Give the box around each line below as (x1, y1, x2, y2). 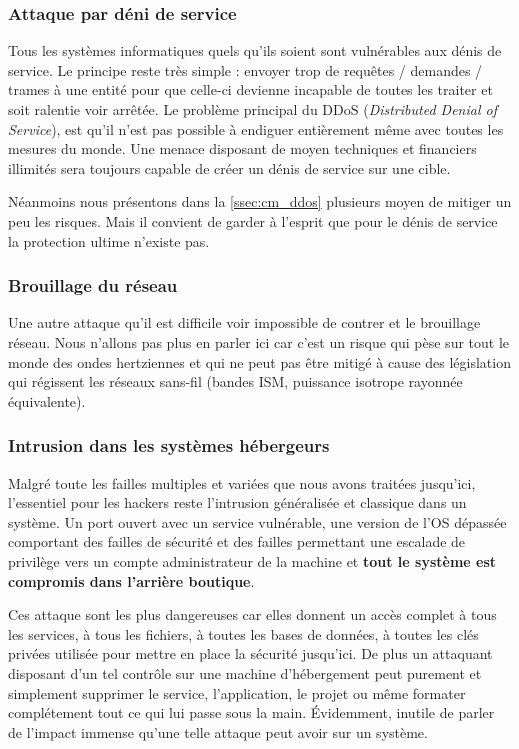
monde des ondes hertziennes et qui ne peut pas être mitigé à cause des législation (8, 351, 511, 372)
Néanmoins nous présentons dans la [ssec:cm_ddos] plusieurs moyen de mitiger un (8, 191, 512, 212)
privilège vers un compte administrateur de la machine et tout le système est (8, 550, 497, 571)
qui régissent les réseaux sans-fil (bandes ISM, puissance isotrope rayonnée (8, 371, 463, 392)
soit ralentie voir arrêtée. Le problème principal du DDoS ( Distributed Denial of (8, 99, 497, 119)
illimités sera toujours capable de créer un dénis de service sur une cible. (8, 157, 451, 178)
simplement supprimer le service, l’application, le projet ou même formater (8, 682, 466, 703)
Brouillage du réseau (8, 273, 178, 298)
